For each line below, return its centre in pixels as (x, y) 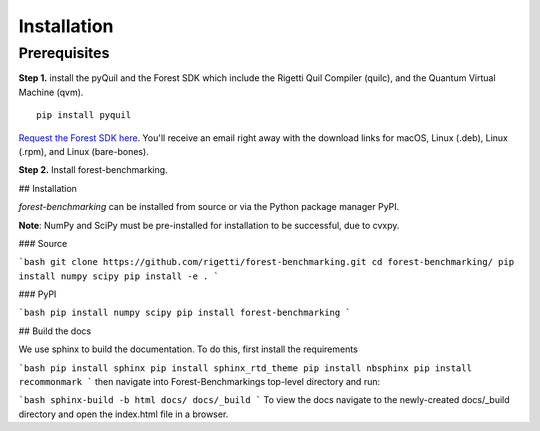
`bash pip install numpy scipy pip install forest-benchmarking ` (185, 313)
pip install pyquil (84, 115)
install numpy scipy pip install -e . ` (119, 276)
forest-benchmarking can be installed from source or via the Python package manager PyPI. (209, 207)
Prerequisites (64, 53)
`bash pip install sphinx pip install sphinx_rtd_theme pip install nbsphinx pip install (245, 368)
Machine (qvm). (51, 92)
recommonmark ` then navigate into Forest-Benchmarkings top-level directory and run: (199, 382)
